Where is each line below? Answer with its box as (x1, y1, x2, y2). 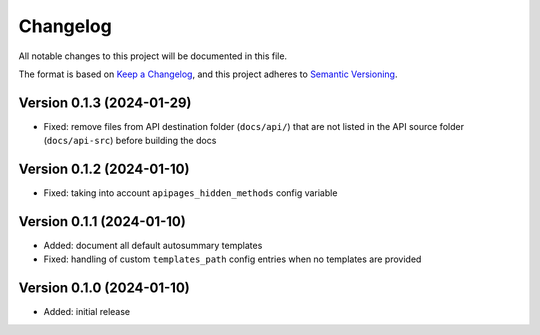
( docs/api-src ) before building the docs (43, 135, 217, 147)
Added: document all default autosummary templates (43, 240, 263, 252)
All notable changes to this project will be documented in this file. (18, 50, 288, 62)
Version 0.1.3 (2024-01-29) (18, 94, 192, 111)
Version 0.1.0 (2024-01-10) (18, 280, 190, 297)
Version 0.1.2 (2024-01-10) (18, 161, 190, 178)
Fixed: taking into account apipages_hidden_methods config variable (43, 187, 338, 199)
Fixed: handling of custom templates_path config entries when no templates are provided (43, 253, 422, 265)
